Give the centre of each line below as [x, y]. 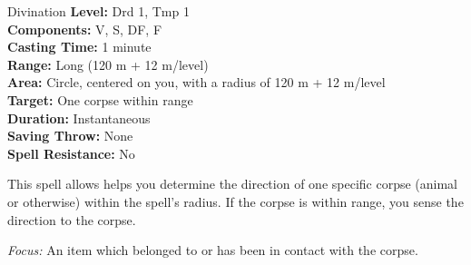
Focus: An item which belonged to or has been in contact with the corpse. [213, 250]
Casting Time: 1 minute [79, 47]
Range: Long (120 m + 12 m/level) [108, 64]
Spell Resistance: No [71, 153]
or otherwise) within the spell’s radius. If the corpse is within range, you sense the [235, 201]
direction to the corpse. [72, 219]
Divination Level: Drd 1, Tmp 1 [98, 11]
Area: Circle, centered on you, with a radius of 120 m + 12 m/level [196, 82]
